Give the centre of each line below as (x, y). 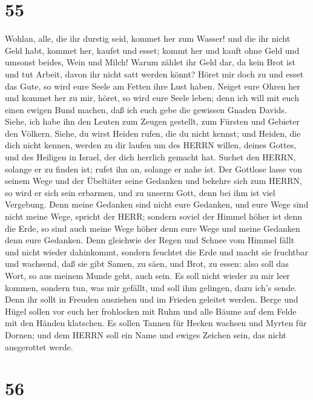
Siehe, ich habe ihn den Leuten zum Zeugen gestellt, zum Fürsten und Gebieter (152, 121)
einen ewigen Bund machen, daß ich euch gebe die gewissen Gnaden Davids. (146, 109)
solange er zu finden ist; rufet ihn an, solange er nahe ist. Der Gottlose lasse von (153, 169)
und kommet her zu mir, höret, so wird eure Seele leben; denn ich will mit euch (152, 98)
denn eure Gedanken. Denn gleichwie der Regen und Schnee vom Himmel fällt (150, 240)
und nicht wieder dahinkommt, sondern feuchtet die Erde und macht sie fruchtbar (157, 251)
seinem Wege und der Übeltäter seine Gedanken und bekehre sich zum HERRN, (154, 181)
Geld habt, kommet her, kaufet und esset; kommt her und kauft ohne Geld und (152, 50)
